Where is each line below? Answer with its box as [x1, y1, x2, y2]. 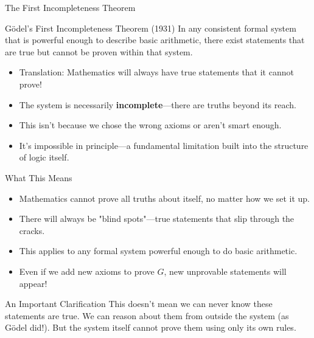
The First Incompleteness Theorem [5, 1, 136, 13]
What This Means [5, 171, 72, 184]
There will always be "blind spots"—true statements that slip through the [19, 212, 295, 225]
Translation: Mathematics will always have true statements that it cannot [19, 66, 294, 78]
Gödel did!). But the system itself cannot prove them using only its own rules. [5, 321, 296, 334]
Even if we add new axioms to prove [19, 264, 155, 277]
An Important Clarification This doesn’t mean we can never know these [5, 297, 273, 310]
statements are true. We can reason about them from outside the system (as [5, 309, 289, 322]
